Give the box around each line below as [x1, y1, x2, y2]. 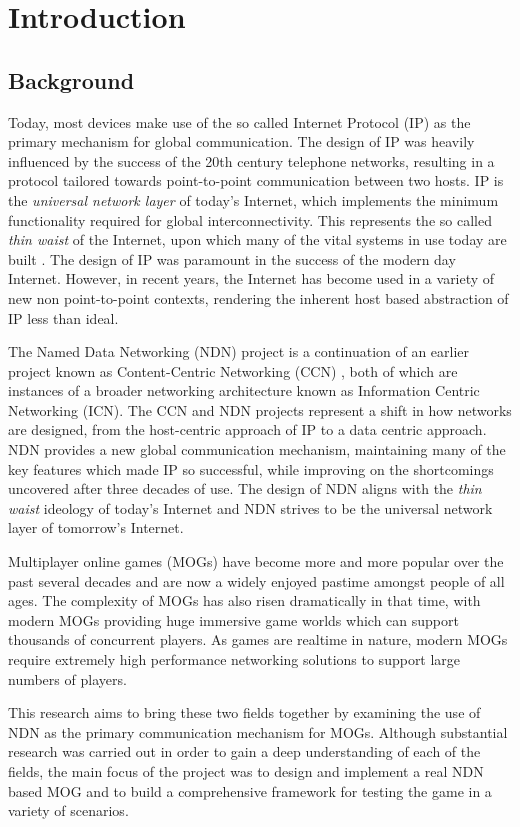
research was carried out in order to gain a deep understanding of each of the [8, 741, 481, 762]
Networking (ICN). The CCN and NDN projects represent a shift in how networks [8, 399, 512, 420]
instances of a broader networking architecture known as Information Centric [8, 380, 480, 401]
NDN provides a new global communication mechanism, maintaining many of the [8, 439, 506, 460]
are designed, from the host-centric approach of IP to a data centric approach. [8, 419, 487, 440]
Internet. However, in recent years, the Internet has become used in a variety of [8, 268, 495, 289]
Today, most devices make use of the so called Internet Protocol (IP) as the [8, 111, 471, 132]
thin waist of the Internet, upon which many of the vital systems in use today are [8, 229, 507, 250]
